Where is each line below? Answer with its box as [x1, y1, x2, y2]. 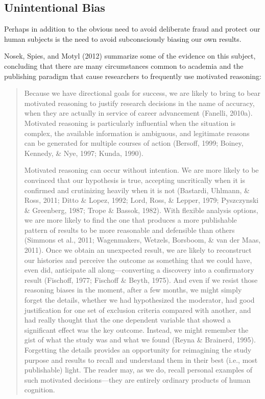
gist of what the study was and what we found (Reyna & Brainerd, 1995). [24, 334, 256, 345]
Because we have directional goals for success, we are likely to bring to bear [24, 88, 261, 98]
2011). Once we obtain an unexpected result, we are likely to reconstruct [24, 245, 252, 255]
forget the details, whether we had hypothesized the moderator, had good [24, 295, 255, 305]
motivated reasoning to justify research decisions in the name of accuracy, [24, 97, 255, 108]
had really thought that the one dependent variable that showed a [24, 314, 231, 325]
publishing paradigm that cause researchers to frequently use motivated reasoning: [4, 70, 261, 81]
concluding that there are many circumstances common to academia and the [4, 60, 244, 71]
